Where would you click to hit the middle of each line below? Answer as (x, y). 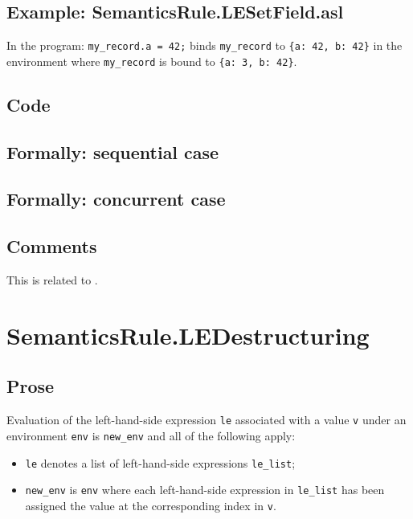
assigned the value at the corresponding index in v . (151, 505)
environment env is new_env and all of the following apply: (151, 435)
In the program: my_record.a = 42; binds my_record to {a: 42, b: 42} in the (204, 45)
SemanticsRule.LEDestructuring (188, 335)
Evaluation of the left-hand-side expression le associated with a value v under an (206, 420)
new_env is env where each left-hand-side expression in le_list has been (205, 490)
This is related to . (52, 280)
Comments (52, 246)
